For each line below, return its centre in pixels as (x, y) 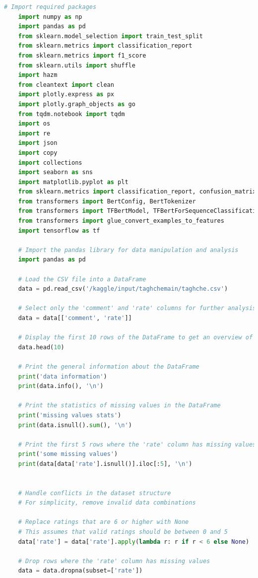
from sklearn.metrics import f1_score (82, 55)
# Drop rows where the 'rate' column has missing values (114, 561)
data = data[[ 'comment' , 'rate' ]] (75, 318)
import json (38, 143)
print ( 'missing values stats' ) (70, 415)
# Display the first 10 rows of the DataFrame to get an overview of (135, 338)
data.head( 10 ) (41, 347)
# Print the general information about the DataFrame (109, 366)
